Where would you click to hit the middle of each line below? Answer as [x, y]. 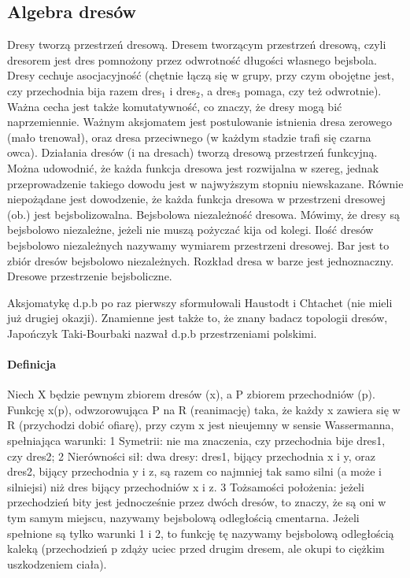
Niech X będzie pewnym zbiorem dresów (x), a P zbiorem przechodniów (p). [191, 394]
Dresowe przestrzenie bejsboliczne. [90, 276]
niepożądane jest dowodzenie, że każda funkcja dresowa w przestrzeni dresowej [196, 199]
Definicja [31, 364]
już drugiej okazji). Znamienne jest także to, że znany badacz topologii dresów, [198, 318]
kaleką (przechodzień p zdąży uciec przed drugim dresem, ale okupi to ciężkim [196, 548]
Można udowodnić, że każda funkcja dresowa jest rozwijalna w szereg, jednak [193, 167]
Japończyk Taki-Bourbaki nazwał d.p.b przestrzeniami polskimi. [162, 333]
